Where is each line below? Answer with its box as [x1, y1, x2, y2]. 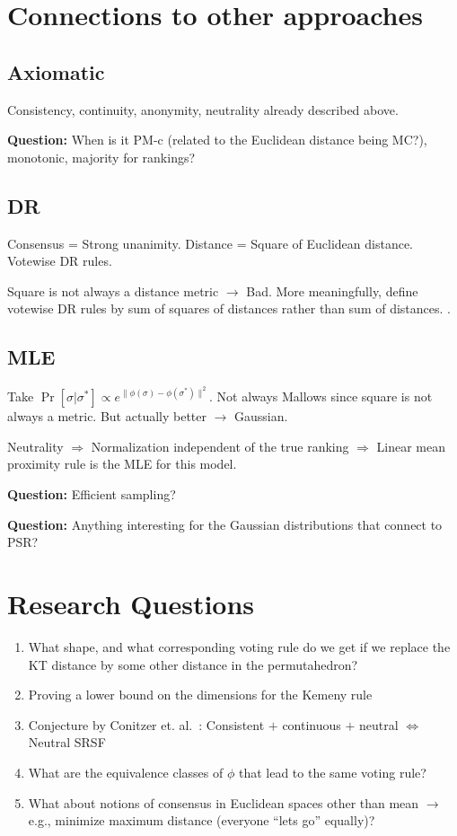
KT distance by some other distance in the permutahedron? [28, 655, 358, 673]
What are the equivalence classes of [28, 762, 224, 781]
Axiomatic [7, 57, 105, 85]
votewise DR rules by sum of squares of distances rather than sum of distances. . [7, 299, 451, 318]
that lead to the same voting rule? [238, 762, 426, 781]
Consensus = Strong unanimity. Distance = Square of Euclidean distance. [7, 233, 414, 252]
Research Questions [7, 585, 255, 622]
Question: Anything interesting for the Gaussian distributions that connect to [7, 515, 443, 533]
